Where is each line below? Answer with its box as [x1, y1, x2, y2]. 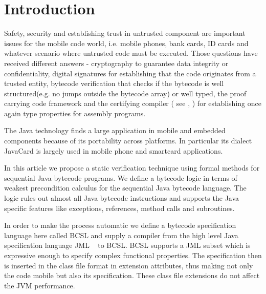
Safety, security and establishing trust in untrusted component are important [4, 28, 246, 38]
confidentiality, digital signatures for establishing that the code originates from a [4, 68, 256, 78]
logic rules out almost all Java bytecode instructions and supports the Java [4, 193, 239, 203]
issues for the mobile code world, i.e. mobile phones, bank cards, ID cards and [4, 37, 249, 48]
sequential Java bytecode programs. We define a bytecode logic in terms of [4, 172, 237, 183]
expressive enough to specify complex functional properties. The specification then [4, 250, 262, 260]
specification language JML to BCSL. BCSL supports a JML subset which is [4, 240, 251, 250]
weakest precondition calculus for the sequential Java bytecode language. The [4, 182, 247, 193]
